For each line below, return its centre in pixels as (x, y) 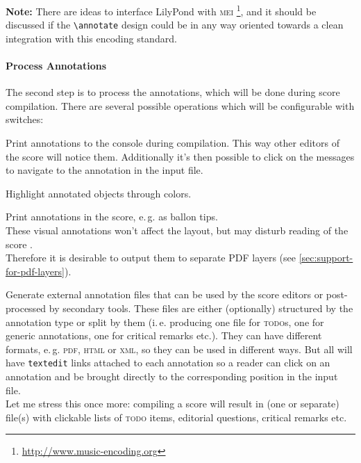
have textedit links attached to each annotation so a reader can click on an (168, 363)
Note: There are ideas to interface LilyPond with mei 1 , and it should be (161, 10)
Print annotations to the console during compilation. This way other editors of (173, 143)
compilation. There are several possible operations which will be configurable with (180, 105)
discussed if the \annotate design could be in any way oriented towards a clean (175, 25)
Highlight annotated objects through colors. (99, 193)
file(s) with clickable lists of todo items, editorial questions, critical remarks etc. (176, 417)
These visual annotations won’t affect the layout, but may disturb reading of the (177, 230)
